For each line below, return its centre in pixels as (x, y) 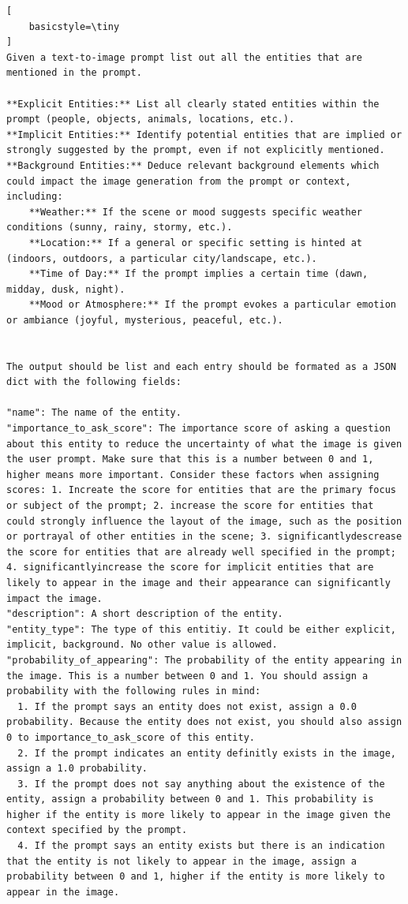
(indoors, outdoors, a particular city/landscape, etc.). (162, 258)
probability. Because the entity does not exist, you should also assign (204, 722)
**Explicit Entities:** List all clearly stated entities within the (193, 104)
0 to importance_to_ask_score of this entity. (131, 737)
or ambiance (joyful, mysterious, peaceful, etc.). (145, 320)
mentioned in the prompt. (74, 73)
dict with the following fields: (94, 382)
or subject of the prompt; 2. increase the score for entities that (190, 506)
